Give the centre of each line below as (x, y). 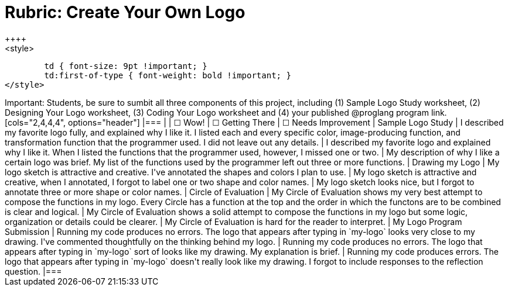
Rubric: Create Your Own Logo (125, 12)
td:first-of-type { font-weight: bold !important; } (168, 75)
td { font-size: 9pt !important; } (126, 66)
